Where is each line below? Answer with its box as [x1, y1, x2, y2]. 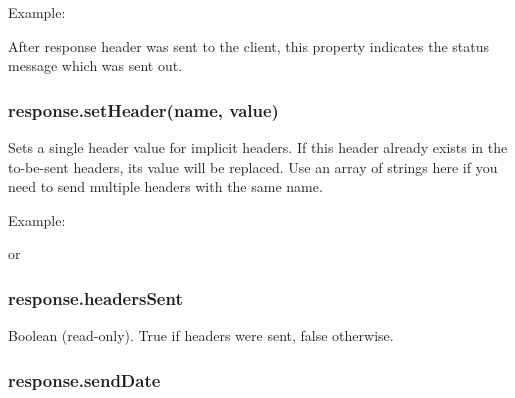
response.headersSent [8, 285, 183, 310]
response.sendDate [8, 367, 161, 392]
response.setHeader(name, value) [8, 97, 279, 122]
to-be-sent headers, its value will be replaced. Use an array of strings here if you [8, 156, 498, 177]
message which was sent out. [8, 55, 183, 76]
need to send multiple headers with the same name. [8, 176, 323, 197]
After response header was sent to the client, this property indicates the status [8, 35, 490, 56]
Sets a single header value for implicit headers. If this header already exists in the [8, 137, 508, 157]
